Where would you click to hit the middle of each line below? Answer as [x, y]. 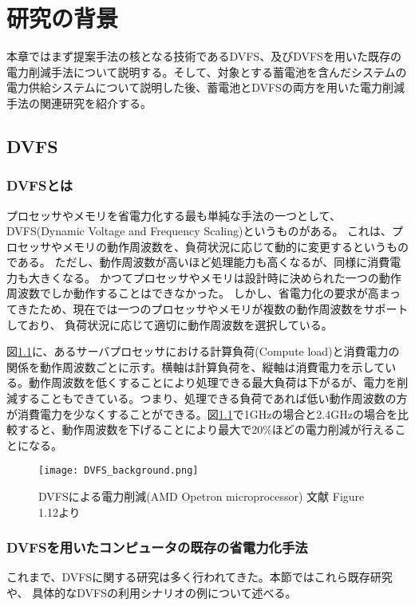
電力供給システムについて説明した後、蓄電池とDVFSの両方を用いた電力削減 [206, 87]
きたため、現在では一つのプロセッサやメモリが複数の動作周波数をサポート [213, 309]
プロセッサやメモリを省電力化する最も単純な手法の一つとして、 [174, 215]
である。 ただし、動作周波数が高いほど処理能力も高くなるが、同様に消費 [198, 262]
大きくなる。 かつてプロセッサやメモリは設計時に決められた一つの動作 [215, 277]
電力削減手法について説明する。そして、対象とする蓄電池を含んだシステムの [207, 71]
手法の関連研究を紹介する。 [79, 102]
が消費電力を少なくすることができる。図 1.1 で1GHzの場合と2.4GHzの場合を [202, 413]
